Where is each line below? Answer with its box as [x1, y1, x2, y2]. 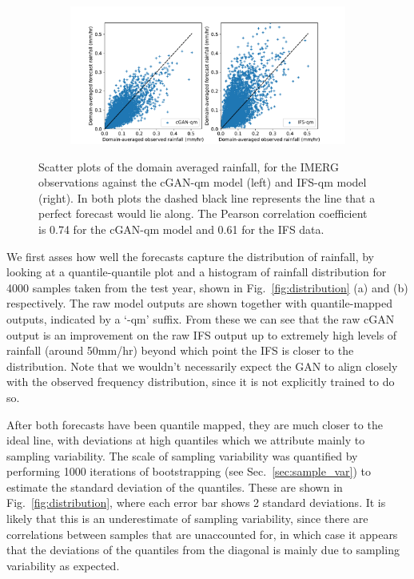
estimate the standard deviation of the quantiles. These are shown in [6, 478, 343, 495]
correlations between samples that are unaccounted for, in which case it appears [6, 525, 398, 542]
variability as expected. [6, 557, 120, 573]
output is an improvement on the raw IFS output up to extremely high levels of [6, 326, 397, 343]
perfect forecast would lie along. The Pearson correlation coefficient [38, 205, 368, 222]
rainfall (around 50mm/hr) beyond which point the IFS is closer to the [6, 342, 354, 359]
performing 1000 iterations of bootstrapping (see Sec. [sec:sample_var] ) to [6, 463, 371, 480]
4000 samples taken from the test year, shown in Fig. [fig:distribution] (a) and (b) [6, 279, 408, 296]
